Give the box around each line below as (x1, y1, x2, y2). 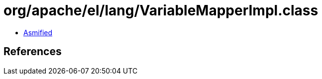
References (3, 45, 62, 58)
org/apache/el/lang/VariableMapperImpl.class (3, 2, 319, 19)
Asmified (23, 28, 53, 37)
